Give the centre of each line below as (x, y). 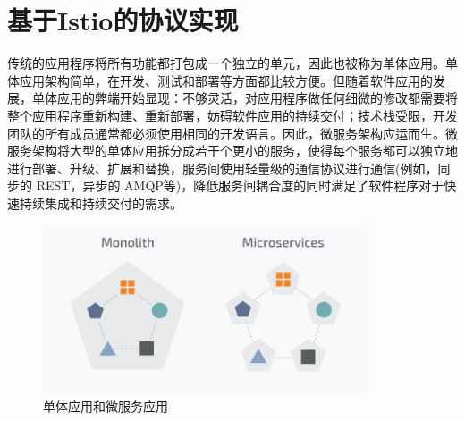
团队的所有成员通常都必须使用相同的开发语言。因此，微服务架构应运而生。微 (232, 133)
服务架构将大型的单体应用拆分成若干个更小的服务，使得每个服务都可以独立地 (232, 151)
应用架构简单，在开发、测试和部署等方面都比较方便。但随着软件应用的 (226, 80)
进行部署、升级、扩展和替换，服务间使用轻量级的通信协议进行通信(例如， (223, 168)
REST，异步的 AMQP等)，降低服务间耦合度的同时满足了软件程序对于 (240, 185)
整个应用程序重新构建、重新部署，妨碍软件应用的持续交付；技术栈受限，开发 (232, 115)
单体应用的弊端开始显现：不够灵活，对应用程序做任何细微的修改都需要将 (245, 98)
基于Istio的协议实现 (123, 20)
